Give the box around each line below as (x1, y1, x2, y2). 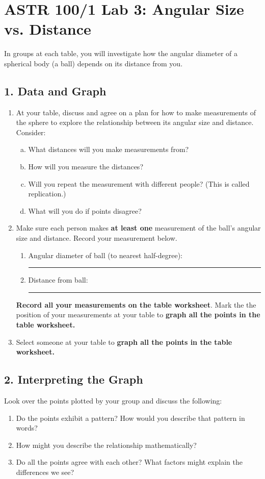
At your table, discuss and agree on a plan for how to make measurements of (16, 107, 256, 117)
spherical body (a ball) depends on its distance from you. (4, 58, 183, 68)
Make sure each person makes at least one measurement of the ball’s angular (16, 222, 261, 233)
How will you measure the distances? (28, 161, 143, 172)
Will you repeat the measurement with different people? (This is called (28, 178, 250, 189)
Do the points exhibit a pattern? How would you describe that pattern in (16, 412, 245, 423)
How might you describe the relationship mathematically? (16, 439, 197, 450)
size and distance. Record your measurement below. (16, 233, 177, 243)
